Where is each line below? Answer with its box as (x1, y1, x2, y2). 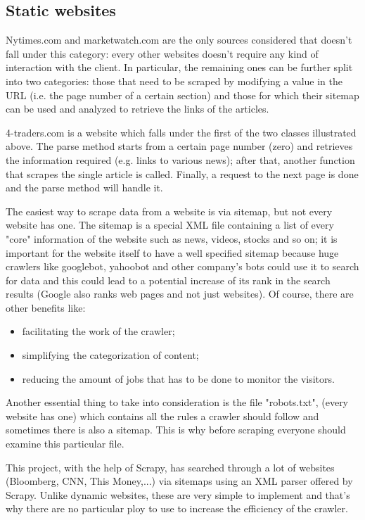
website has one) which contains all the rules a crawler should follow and (6, 408, 319, 423)
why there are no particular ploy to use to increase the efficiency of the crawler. (6, 501, 348, 516)
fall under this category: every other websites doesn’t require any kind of (6, 46, 319, 61)
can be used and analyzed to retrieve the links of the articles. (6, 101, 269, 116)
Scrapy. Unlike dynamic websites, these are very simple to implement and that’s (6, 487, 350, 502)
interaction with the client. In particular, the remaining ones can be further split (6, 60, 353, 75)
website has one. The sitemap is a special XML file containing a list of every (6, 217, 334, 232)
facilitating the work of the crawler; (22, 324, 175, 338)
